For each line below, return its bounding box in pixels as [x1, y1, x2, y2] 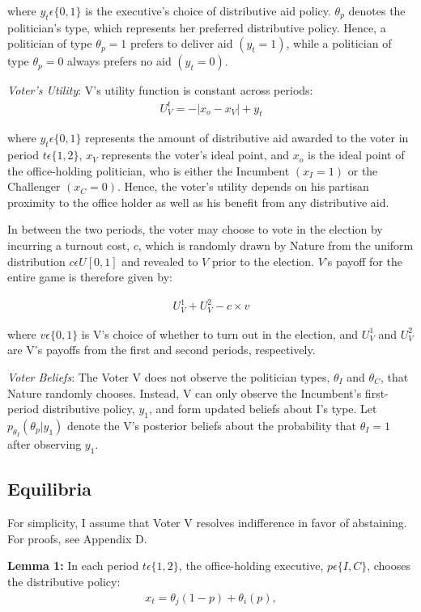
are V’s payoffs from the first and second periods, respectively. [7, 341, 316, 358]
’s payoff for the [324, 252, 402, 269]
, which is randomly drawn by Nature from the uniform [138, 237, 414, 254]
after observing [7, 436, 82, 453]
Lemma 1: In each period [7, 557, 139, 574]
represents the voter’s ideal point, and [101, 146, 290, 163]
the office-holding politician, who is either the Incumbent [7, 162, 290, 179]
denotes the [348, 2, 406, 19]
